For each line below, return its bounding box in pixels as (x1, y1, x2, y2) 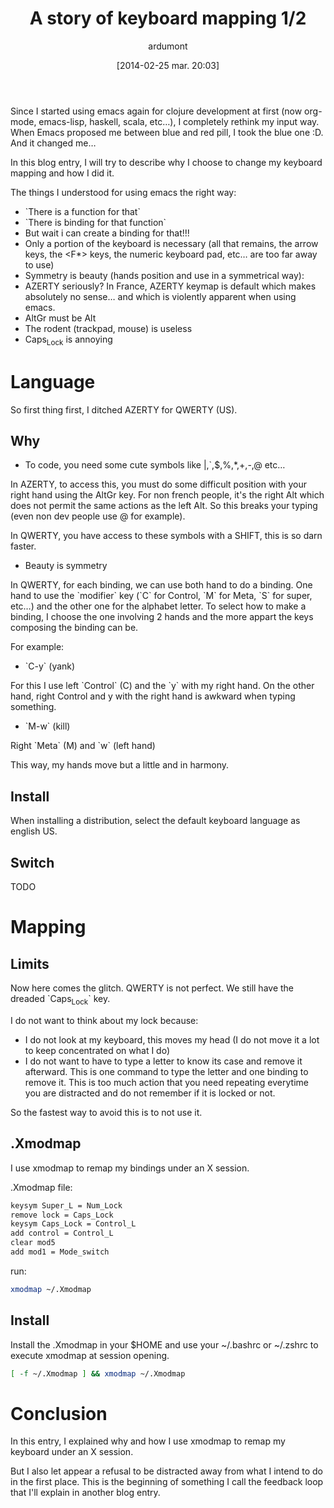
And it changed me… (10, 137, 97, 149)
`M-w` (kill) (24, 720, 71, 732)
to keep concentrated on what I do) (24, 1044, 171, 1056)
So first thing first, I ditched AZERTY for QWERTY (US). (10, 403, 238, 416)
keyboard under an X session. (10, 1446, 134, 1458)
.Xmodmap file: (10, 1181, 73, 1193)
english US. (10, 825, 58, 837)
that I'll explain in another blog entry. (10, 1487, 161, 1499)
